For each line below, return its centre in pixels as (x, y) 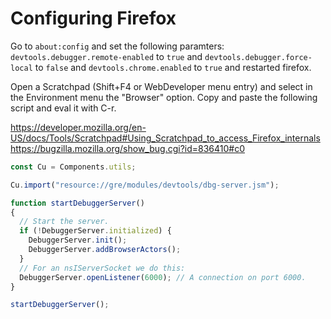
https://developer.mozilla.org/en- (78, 127)
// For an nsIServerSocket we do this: (102, 268)
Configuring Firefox (93, 18)
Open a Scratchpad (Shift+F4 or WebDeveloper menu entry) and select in (161, 86)
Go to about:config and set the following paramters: (117, 46)
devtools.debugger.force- (258, 57)
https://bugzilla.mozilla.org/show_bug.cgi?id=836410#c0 (128, 148)
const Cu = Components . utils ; (73, 167)
